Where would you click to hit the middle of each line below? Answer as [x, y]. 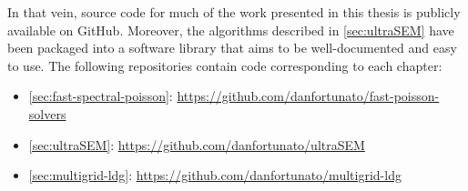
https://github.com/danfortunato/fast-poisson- [308, 96]
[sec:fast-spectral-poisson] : [101, 96]
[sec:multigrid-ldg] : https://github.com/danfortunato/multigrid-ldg [215, 175]
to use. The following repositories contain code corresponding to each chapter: [225, 65]
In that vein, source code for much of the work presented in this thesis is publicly [234, 12]
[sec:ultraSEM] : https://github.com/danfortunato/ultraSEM [197, 144]
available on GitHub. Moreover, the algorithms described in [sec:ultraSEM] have [231, 30]
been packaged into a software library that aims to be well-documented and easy [232, 48]
